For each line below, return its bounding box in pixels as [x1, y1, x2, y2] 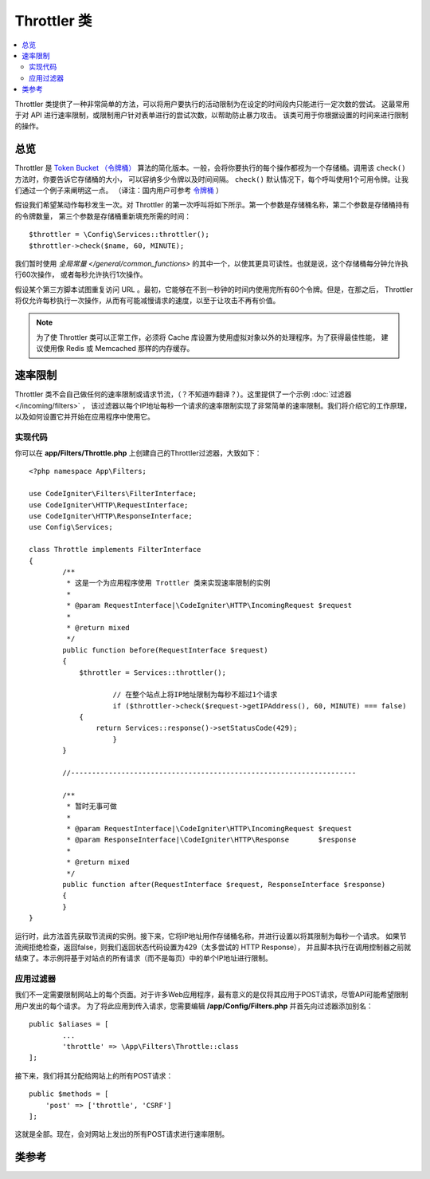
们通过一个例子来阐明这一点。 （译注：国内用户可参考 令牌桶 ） [14, 185, 223, 195]
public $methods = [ [29, 1090, 109, 1098]
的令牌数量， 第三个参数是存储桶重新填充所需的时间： [14, 211, 191, 221]
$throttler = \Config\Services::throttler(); [29, 230, 210, 239]
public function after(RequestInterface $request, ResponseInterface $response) [62, 880, 386, 889]
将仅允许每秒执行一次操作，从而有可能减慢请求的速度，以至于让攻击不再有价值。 [14, 296, 280, 306]
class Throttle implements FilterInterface [29, 545, 201, 554]
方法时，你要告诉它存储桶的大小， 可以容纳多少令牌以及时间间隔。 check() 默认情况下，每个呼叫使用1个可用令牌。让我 [14, 174, 409, 183]
